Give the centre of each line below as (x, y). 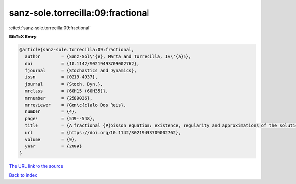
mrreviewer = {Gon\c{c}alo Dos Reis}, (76, 105)
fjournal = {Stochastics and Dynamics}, (81, 71)
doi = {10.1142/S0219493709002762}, (82, 63)
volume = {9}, (51, 139)
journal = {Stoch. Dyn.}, (64, 84)
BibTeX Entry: (23, 37)
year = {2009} (54, 146)
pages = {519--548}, (60, 119)
